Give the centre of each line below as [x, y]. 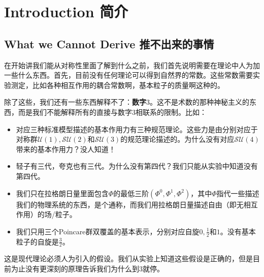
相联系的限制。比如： [171, 112]
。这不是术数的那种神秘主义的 [200, 102]
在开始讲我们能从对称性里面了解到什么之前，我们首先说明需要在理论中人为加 [132, 65]
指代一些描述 [238, 193]
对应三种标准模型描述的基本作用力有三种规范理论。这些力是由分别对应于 [137, 129]
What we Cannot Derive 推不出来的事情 [109, 43]
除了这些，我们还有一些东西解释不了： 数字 [75, 102]
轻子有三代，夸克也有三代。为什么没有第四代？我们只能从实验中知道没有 [137, 166]
